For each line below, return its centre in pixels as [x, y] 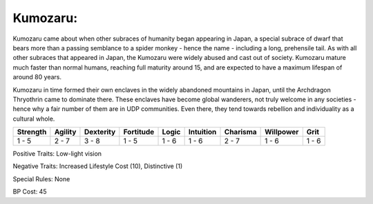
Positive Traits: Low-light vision [57, 154]
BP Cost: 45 [30, 192]
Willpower [282, 132]
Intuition [202, 132]
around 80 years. [37, 77]
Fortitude [139, 132]
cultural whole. [34, 119]
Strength [32, 132]
